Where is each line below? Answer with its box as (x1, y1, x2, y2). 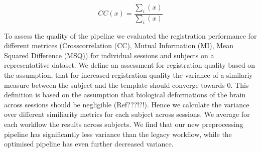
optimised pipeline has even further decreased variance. (4, 138, 174, 149)
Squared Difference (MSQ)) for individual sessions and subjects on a (4, 50, 214, 60)
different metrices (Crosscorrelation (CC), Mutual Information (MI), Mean (4, 40, 234, 51)
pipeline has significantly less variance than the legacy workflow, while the (4, 128, 232, 139)
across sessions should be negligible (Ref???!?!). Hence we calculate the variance (4, 99, 249, 109)
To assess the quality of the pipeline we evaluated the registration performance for (4, 30, 257, 41)
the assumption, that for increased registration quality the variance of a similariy (4, 70, 253, 80)
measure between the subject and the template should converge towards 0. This (4, 79, 249, 90)
